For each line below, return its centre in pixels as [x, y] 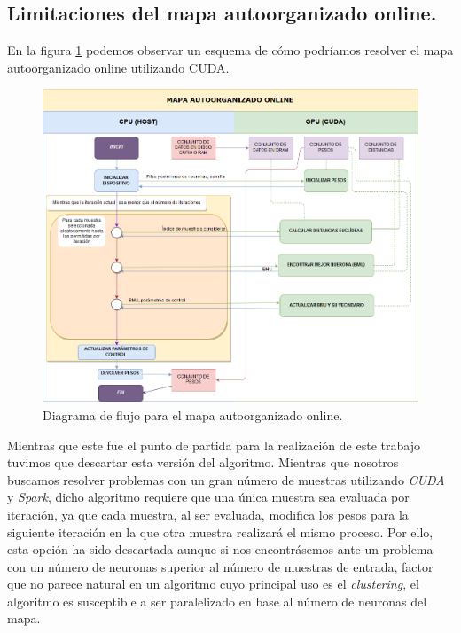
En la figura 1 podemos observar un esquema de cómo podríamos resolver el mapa [230, 50]
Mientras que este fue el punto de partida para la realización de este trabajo [214, 445]
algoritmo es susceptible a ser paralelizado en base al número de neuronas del [217, 601]
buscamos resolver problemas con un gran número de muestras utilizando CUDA [226, 479]
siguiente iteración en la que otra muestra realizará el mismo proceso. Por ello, [220, 531]
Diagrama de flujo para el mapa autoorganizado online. [193, 414]
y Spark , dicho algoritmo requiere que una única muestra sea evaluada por [208, 497]
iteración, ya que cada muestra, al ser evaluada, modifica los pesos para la [208, 514]
